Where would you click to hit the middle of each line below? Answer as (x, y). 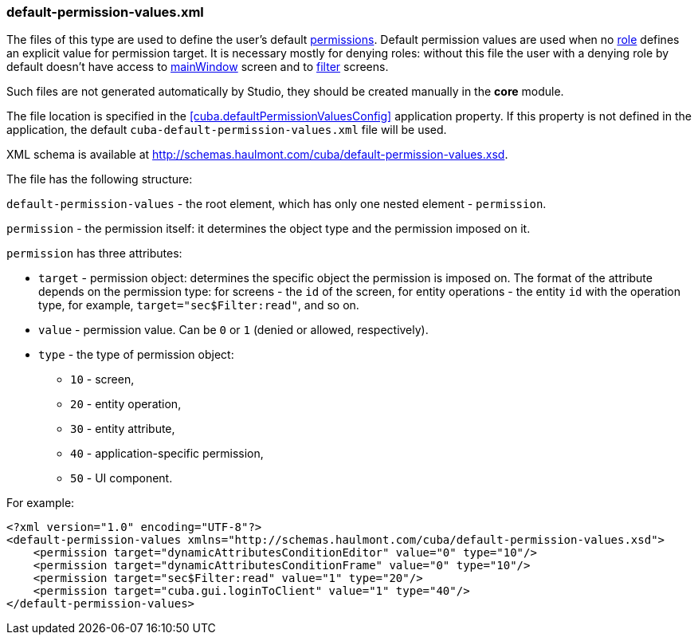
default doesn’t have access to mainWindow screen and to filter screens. (198, 67)
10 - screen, (102, 379)
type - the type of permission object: (136, 355)
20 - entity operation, (126, 404)
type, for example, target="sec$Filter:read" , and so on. (199, 305)
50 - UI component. (122, 478)
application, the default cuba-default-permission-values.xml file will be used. (227, 130)
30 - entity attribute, (123, 429)
